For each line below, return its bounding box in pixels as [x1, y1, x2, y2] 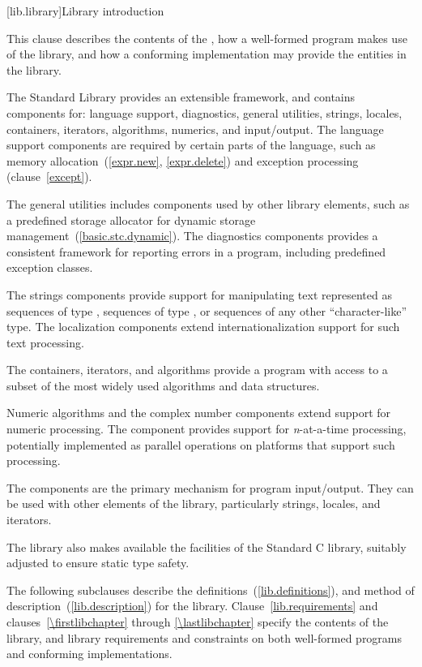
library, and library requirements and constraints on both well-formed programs [6, 629, 403, 646]
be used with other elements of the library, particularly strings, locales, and [6, 495, 381, 512]
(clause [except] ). [6, 168, 92, 185]
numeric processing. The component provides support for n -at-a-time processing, [6, 420, 407, 437]
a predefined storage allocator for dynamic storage [6, 211, 256, 228]
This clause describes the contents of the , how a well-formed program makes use [6, 29, 407, 46]
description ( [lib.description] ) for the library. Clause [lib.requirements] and [6, 597, 378, 614]
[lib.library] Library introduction [6, 2, 164, 19]
